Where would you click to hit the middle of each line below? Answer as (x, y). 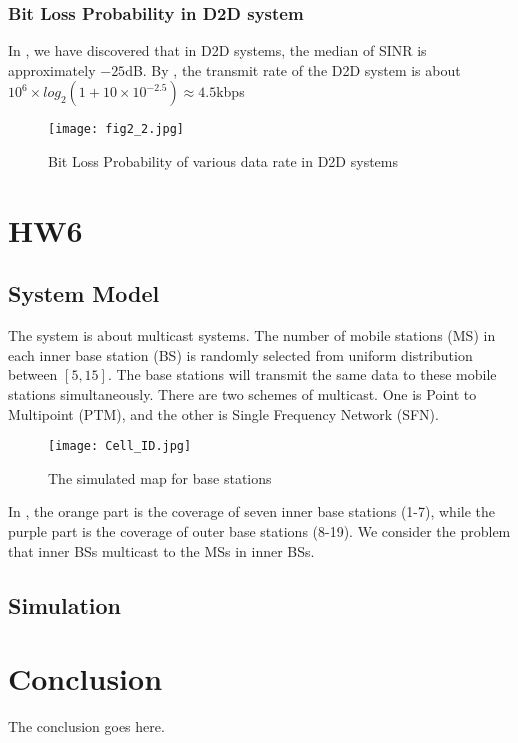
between (33, 374)
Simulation (65, 604)
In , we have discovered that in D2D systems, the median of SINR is (217, 50)
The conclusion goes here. (86, 726)
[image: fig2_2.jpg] (116, 129)
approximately (52, 69)
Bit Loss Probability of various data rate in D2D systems (223, 161)
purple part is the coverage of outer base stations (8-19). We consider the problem (259, 531)
